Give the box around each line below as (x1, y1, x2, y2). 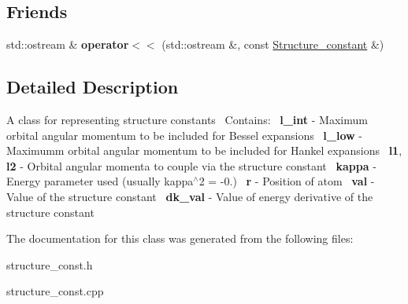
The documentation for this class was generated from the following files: (6, 230, 354, 247)
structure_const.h (6, 256, 93, 273)
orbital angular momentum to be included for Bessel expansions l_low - (6, 126, 363, 143)
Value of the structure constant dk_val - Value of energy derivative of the (6, 188, 373, 204)
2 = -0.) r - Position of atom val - (198, 173, 375, 189)
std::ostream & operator (6, 36, 129, 53)
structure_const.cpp (6, 283, 104, 299)
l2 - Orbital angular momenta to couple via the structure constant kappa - (6, 157, 376, 174)
